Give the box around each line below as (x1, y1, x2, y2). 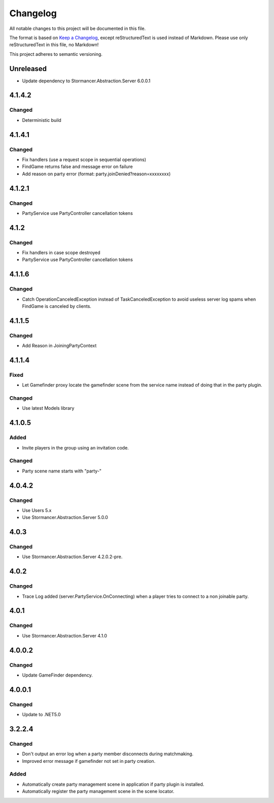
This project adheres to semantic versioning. (9, 51, 102, 57)
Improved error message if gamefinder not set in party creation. (22, 758, 156, 764)
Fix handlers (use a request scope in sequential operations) (22, 156, 147, 163)
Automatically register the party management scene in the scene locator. (22, 788, 175, 794)
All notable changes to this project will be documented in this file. (9, 25, 146, 31)
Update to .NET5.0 (22, 712, 61, 718)
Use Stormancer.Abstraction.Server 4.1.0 (22, 632, 108, 638)
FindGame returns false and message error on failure (22, 164, 133, 170)
